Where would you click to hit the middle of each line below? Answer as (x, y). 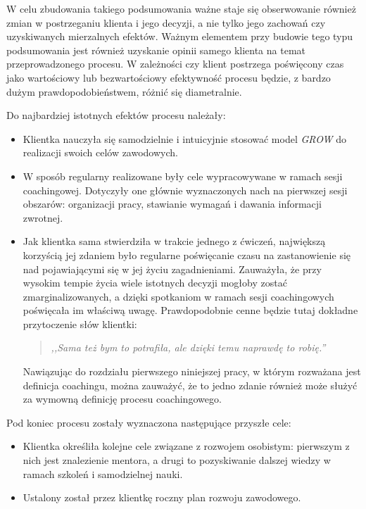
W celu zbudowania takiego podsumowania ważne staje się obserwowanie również (181, 8)
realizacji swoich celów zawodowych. (100, 152)
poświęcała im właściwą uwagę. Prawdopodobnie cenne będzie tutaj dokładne (190, 310)
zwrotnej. (43, 217)
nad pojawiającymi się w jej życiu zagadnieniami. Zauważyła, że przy (172, 269)
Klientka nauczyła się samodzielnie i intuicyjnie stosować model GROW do (184, 138)
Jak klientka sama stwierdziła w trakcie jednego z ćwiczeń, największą (174, 241)
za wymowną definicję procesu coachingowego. (122, 399)
